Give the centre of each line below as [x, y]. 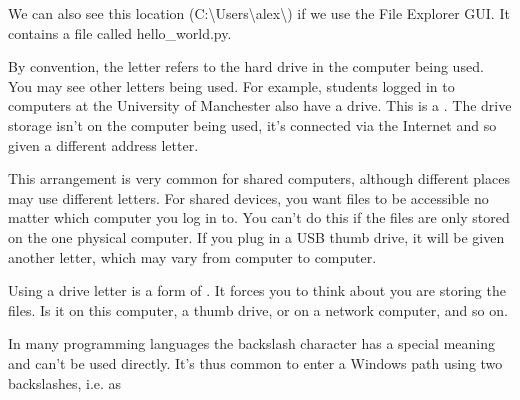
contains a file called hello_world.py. [120, 32]
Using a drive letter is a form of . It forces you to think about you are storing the [257, 290]
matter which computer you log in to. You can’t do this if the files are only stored [259, 217]
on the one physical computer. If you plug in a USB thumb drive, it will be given [256, 236]
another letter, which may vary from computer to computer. [192, 256]
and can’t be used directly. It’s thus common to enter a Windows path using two [255, 362]
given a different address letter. [103, 144]
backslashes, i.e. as [65, 382]
